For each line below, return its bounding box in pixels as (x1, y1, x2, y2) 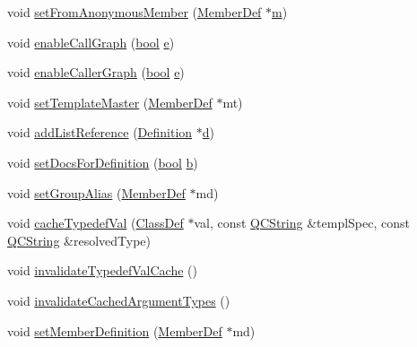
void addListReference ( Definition (7, 123, 193, 142)
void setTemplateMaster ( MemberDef (7, 92, 213, 111)
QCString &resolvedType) (7, 230, 152, 249)
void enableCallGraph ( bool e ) (7, 32, 175, 51)
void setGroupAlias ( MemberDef (7, 183, 186, 202)
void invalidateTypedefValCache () (7, 261, 197, 280)
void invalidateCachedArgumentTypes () (7, 291, 230, 309)
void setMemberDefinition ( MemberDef (7, 321, 222, 340)
